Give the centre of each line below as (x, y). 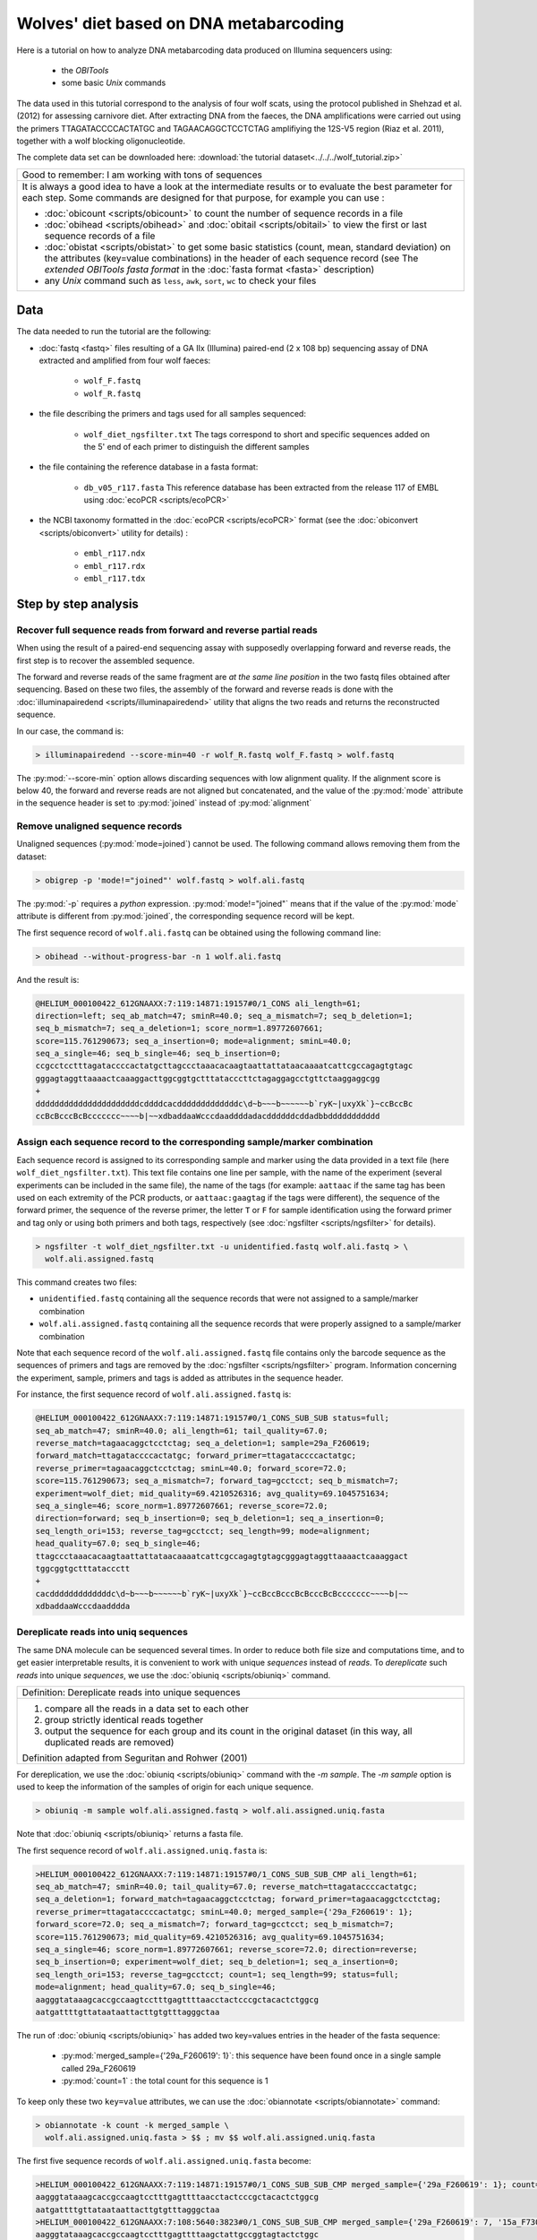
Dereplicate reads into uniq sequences (102, 1633)
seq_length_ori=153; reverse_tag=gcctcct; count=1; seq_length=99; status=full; (217, 1974)
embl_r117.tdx (115, 579)
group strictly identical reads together (124, 1719)
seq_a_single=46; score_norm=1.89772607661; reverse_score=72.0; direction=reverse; (226, 1950)
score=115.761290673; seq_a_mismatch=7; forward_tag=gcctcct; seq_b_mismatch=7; (217, 1481)
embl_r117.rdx (115, 566)
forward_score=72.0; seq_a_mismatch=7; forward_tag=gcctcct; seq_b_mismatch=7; (215, 1925)
